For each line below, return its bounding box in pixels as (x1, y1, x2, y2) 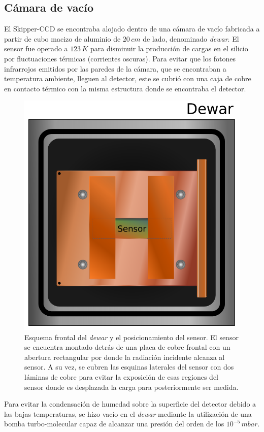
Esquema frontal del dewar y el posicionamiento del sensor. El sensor (24, 331, 239, 342)
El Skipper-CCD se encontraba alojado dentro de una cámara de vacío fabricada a (4, 23, 260, 34)
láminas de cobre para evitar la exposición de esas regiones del (24, 371, 219, 382)
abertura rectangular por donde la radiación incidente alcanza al (24, 351, 225, 362)
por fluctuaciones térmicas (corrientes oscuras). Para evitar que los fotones (4, 53, 236, 63)
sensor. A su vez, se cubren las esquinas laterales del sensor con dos (24, 361, 234, 372)
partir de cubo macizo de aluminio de (4, 33, 121, 44)
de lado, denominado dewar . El (143, 33, 239, 44)
